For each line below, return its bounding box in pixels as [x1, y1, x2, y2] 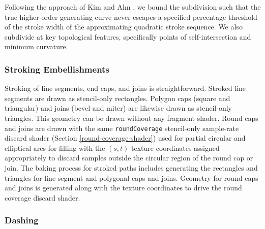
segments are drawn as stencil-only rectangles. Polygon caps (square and [5, 92, 230, 103]
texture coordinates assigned [131, 142, 220, 153]
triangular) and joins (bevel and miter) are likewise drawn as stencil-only [5, 103, 232, 113]
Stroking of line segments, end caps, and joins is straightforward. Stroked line [5, 83, 246, 93]
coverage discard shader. [5, 192, 80, 203]
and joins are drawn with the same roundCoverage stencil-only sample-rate [5, 122, 239, 133]
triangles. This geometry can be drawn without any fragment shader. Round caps [5, 112, 258, 123]
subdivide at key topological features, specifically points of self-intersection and [5, 31, 251, 42]
